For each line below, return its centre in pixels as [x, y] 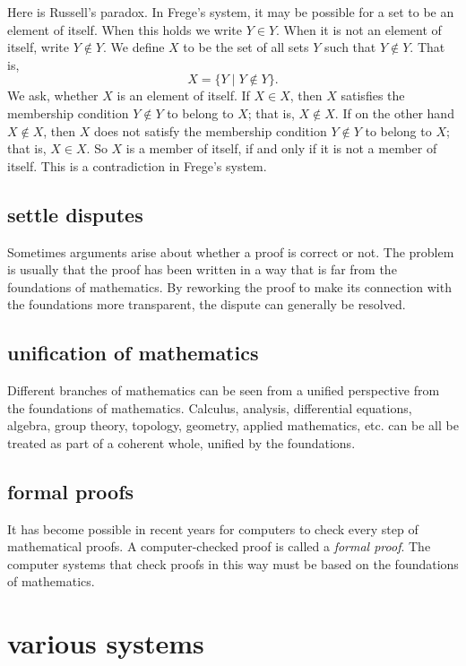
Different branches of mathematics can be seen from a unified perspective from [224, 390]
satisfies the [373, 95]
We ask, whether [53, 95]
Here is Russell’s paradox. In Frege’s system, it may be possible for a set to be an [231, 12]
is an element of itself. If [183, 95]
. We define [134, 47]
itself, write [38, 47]
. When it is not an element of [359, 29]
